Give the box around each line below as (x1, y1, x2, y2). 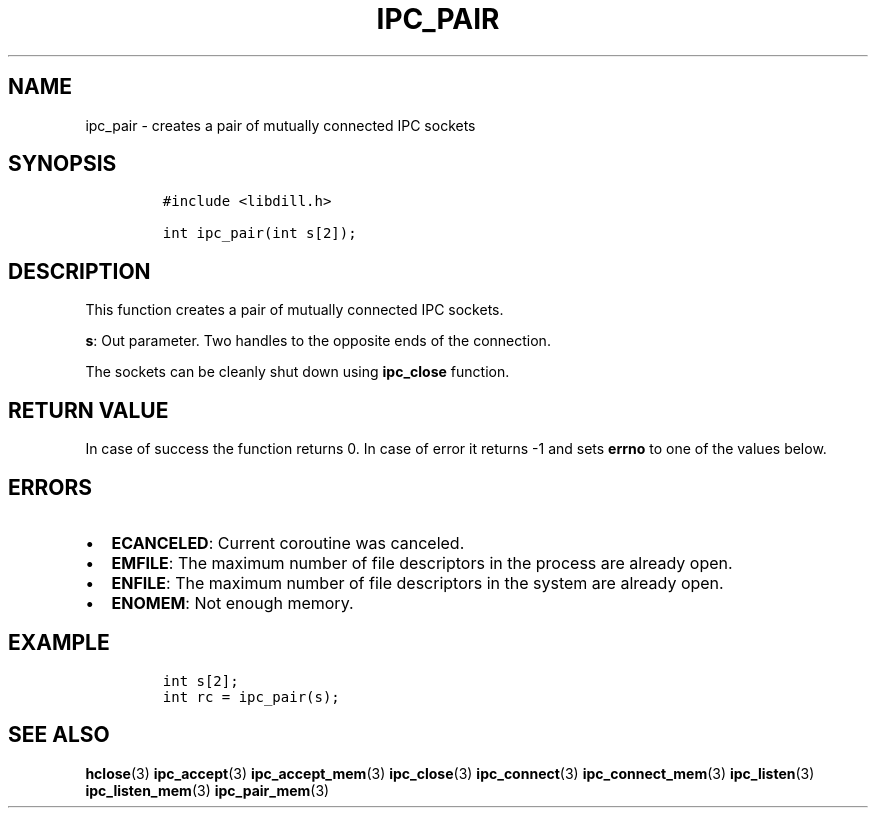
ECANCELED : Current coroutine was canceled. (111, 532, 465, 553)
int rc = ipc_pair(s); (162, 688, 340, 705)
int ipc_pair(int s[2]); (162, 225, 357, 242)
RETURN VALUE (8, 397, 169, 423)
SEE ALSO (8, 722, 110, 748)
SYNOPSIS (8, 151, 117, 177)
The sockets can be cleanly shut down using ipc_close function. (85, 363, 510, 381)
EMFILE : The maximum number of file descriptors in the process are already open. (111, 552, 733, 573)
